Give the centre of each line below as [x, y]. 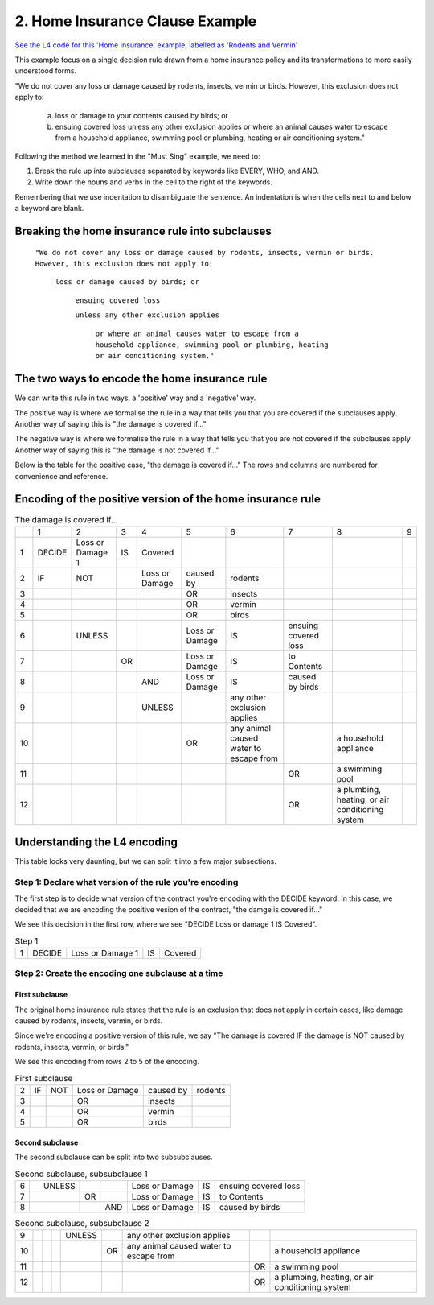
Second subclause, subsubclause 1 [81, 1174]
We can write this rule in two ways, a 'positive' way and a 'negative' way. [135, 398]
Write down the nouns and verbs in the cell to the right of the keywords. [154, 182]
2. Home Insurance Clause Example [136, 21]
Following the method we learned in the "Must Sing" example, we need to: [137, 156]
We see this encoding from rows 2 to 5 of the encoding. [107, 1062]
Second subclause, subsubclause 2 [82, 1223]
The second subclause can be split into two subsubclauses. [114, 1157]
